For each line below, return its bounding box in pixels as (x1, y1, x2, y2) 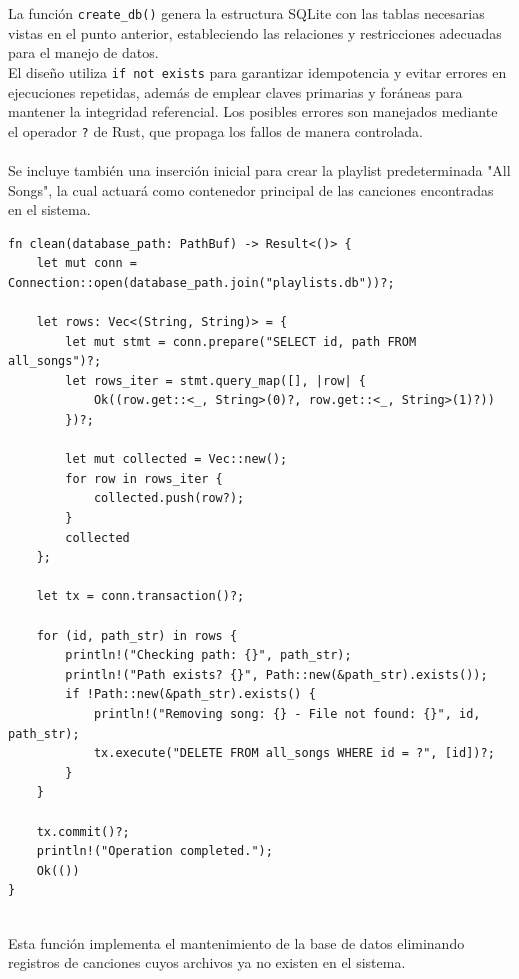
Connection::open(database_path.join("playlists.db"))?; (8, 275, 395, 290)
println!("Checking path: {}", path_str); (65, 648, 352, 663)
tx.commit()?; (36, 824, 130, 839)
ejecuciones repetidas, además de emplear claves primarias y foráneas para (8, 81, 463, 102)
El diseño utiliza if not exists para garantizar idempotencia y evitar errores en (8, 61, 507, 82)
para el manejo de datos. (8, 42, 159, 63)
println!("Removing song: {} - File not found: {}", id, (93, 706, 481, 721)
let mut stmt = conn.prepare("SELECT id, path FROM (65, 334, 417, 349)
